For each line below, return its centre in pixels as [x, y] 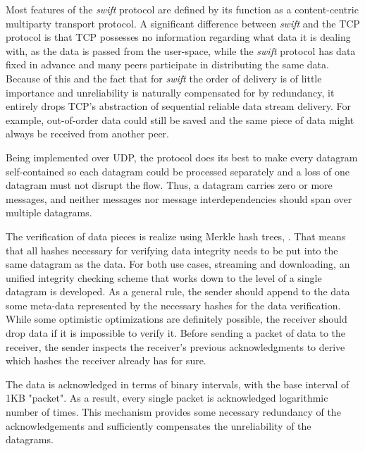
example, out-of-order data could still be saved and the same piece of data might [180, 119]
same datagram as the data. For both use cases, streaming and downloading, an [178, 264]
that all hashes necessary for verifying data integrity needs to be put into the [172, 250]
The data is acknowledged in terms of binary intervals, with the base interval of [178, 384]
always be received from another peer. [87, 134]
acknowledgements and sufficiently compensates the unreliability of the [159, 425]
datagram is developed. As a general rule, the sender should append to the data [178, 291]
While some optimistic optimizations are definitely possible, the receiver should [177, 319]
